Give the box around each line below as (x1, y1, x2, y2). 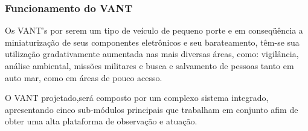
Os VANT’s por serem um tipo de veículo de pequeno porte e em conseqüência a (5, 24, 303, 37)
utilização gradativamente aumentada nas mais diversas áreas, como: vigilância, (5, 47, 299, 60)
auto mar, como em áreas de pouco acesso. (5, 71, 162, 84)
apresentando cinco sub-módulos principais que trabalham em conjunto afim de (5, 103, 298, 115)
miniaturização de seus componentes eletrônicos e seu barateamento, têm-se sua (5, 35, 300, 48)
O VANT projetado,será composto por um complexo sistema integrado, (5, 91, 269, 104)
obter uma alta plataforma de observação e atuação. (5, 115, 197, 127)
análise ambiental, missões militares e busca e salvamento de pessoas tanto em (5, 59, 294, 72)
